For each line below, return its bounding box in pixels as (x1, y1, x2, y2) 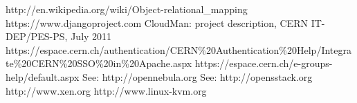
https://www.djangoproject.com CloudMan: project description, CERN (6, 15, 309, 30)
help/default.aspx (6, 69, 80, 84)
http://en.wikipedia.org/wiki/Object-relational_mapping (6, 2, 248, 16)
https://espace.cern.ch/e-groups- (194, 56, 333, 71)
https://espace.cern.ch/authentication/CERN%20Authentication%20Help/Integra (6, 42, 351, 57)
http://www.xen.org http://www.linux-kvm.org (6, 83, 207, 97)
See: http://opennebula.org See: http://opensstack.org (82, 69, 313, 84)
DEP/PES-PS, (6, 29, 68, 44)
